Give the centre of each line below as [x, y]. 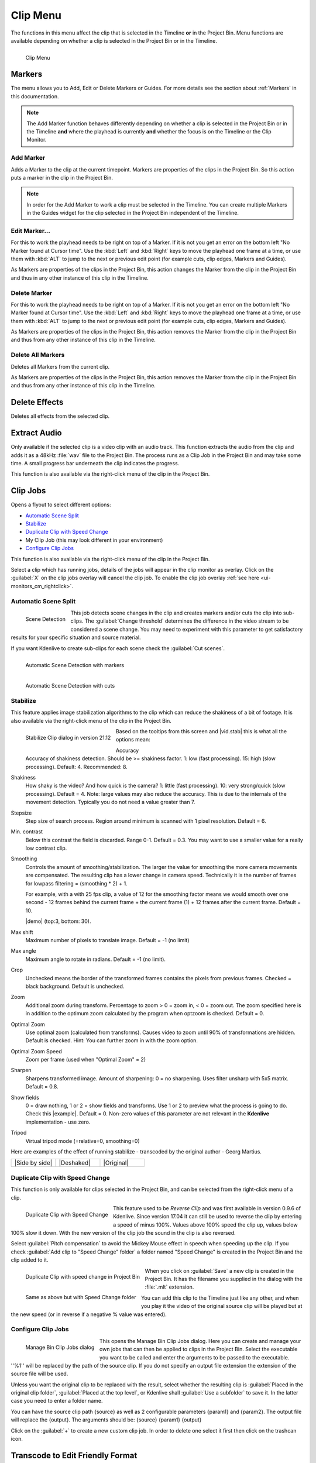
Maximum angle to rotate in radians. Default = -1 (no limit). [96, 959]
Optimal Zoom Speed [36, 1051]
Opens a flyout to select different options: [61, 505]
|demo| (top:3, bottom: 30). [58, 921]
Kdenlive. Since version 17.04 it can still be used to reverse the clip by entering [207, 1217]
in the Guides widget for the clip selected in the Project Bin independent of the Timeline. [133, 213]
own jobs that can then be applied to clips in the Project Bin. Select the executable [199, 1349]
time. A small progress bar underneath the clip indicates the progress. [95, 463]
